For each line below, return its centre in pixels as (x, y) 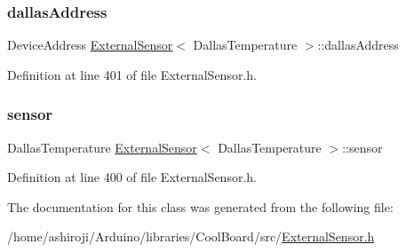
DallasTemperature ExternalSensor (102, 147)
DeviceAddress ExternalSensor (90, 45)
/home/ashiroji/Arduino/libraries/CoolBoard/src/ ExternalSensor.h (191, 236)
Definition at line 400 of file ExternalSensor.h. (132, 177)
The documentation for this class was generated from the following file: (200, 206)
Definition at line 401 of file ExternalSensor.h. (132, 74)
